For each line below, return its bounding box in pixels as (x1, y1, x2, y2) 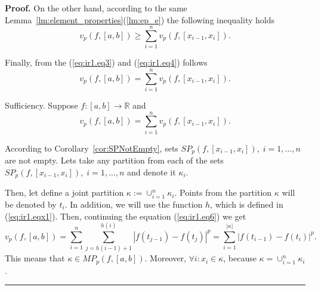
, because (223, 252, 257, 264)
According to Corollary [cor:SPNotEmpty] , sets (5, 141, 178, 154)
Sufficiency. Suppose (5, 99, 78, 112)
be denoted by (5, 198, 57, 210)
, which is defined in (210, 198, 283, 210)
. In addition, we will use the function (64, 198, 203, 210)
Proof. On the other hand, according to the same (5, 2, 187, 14)
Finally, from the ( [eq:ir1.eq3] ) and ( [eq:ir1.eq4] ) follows (5, 56, 208, 69)
